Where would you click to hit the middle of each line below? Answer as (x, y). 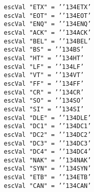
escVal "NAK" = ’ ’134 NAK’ (48, 160)
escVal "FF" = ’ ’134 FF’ (44, 83)
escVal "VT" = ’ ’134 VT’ (44, 75)
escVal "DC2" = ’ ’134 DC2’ (48, 135)
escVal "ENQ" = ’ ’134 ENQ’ (48, 24)
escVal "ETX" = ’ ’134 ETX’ (48, 7)
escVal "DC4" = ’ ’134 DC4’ (48, 152)
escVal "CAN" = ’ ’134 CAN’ (48, 186)
